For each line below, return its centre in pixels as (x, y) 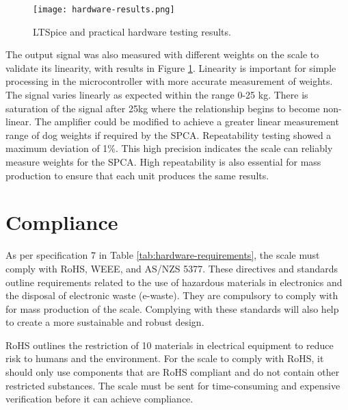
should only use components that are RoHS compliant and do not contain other (173, 372)
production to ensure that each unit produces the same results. (137, 175)
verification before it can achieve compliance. (99, 399)
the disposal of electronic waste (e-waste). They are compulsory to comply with (172, 295)
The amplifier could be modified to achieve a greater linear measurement (187, 121)
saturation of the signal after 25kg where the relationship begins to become (163, 108)
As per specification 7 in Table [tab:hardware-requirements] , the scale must (163, 255)
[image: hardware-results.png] (104, 10)
